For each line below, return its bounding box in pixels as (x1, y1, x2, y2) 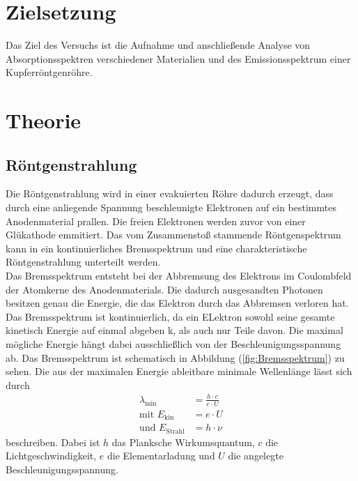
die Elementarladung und (107, 448, 215, 463)
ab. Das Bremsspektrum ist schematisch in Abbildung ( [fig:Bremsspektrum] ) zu (6, 350, 345, 365)
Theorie (6, 106, 81, 135)
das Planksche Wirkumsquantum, (111, 434, 255, 449)
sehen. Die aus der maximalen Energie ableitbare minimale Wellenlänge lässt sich (6, 364, 352, 379)
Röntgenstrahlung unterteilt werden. (6, 254, 161, 269)
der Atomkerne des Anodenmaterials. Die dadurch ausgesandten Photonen (6, 282, 323, 296)
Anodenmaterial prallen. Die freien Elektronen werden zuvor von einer (6, 213, 306, 228)
